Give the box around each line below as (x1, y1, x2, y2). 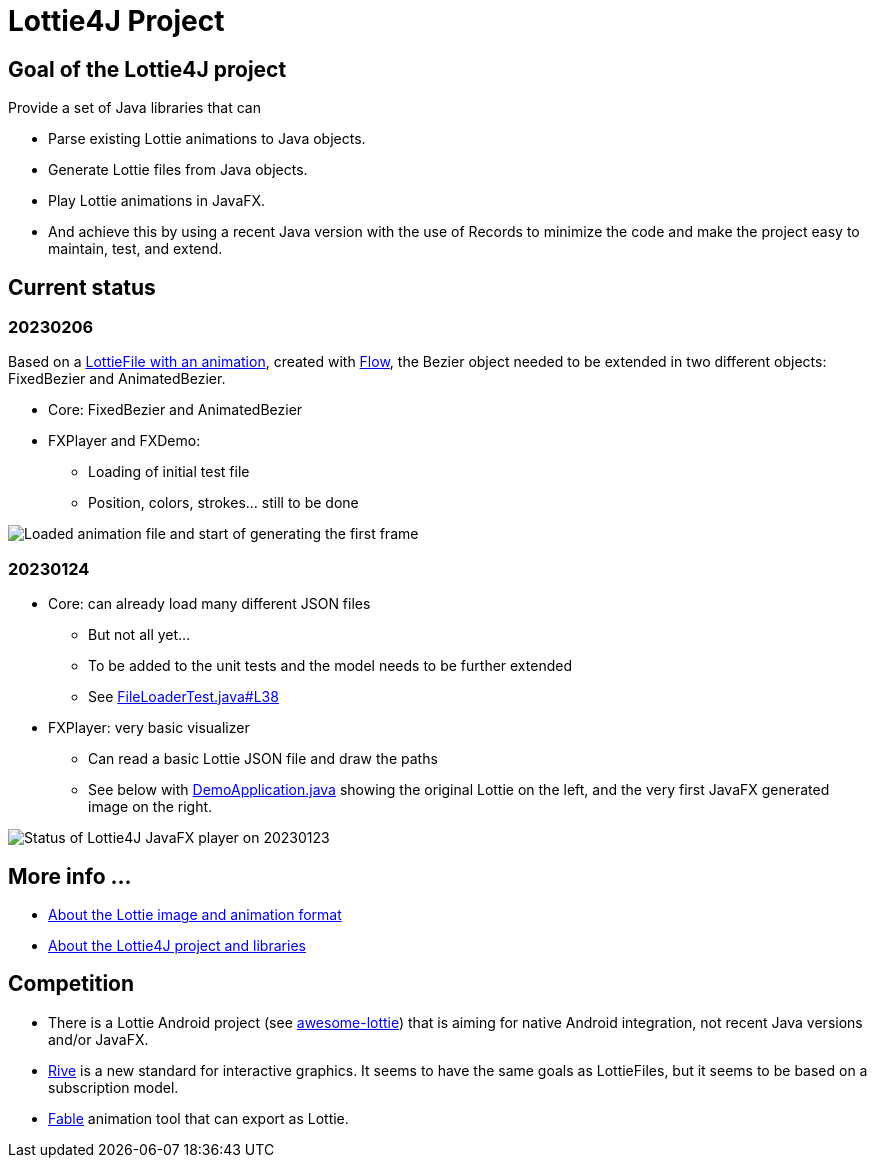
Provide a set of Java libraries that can (8, 99, 261, 117)
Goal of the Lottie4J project (8, 56, 287, 82)
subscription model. (48, 1078, 179, 1096)
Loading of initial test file (88, 463, 250, 481)
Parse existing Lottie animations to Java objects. (48, 130, 366, 148)
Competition (8, 971, 135, 997)
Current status (8, 274, 156, 300)
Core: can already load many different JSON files (48, 595, 371, 613)
